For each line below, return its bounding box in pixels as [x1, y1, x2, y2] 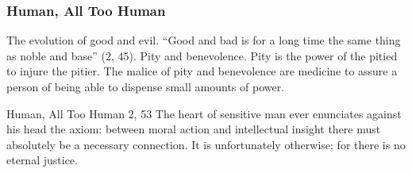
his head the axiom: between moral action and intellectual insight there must [6, 121, 381, 137]
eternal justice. [6, 152, 78, 168]
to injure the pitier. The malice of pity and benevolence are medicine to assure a [6, 63, 398, 79]
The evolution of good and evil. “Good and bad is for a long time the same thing [6, 32, 401, 48]
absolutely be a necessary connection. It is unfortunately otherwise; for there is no [6, 136, 406, 152]
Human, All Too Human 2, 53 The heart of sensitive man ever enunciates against [6, 105, 402, 121]
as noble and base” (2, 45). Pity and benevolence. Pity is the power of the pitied [6, 47, 398, 63]
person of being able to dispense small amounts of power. [6, 79, 285, 94]
